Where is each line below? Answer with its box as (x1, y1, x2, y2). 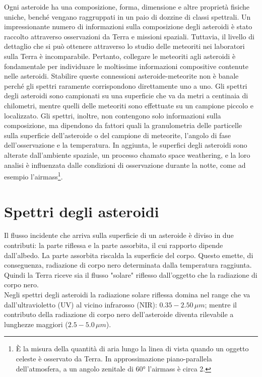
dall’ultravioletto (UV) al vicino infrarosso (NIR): (4, 299, 157, 309)
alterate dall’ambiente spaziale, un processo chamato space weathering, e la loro (4, 149, 250, 160)
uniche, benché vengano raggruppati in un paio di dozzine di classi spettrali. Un (4, 11, 251, 22)
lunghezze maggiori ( (4, 319, 68, 329)
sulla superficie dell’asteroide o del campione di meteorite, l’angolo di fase (4, 130, 231, 140)
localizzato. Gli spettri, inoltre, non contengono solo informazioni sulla (4, 110, 221, 120)
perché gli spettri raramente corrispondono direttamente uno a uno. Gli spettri (4, 80, 247, 91)
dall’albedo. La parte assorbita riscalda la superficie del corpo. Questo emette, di (4, 249, 253, 260)
